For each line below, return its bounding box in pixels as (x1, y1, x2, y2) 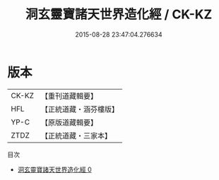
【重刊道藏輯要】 (40, 91, 97, 101)
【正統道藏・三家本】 (40, 131, 112, 140)
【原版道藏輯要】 (40, 117, 97, 127)
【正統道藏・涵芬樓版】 (40, 104, 119, 114)
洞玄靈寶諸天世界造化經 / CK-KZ (25, 6, 213, 23)
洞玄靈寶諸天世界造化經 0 (17, 165, 92, 174)
